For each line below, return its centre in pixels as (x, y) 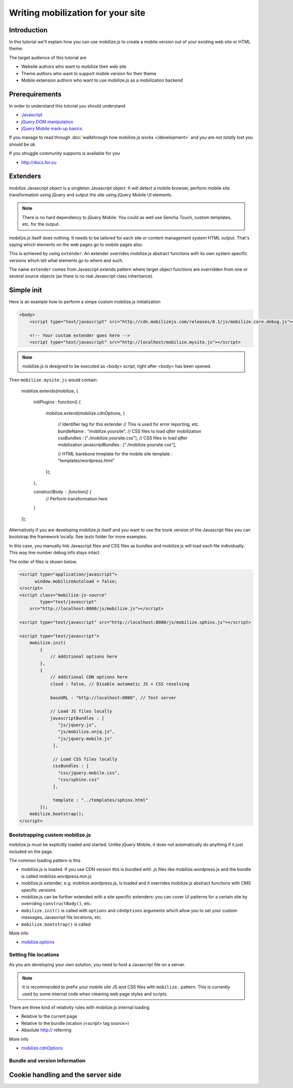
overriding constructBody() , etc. (56, 904)
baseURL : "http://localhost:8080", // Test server (113, 697)
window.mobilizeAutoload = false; (76, 581)
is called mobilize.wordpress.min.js (56, 876)
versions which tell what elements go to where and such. (66, 260)
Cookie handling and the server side (65, 1075)
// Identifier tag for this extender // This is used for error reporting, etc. (129, 424)
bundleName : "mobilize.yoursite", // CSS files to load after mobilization (130, 431)
